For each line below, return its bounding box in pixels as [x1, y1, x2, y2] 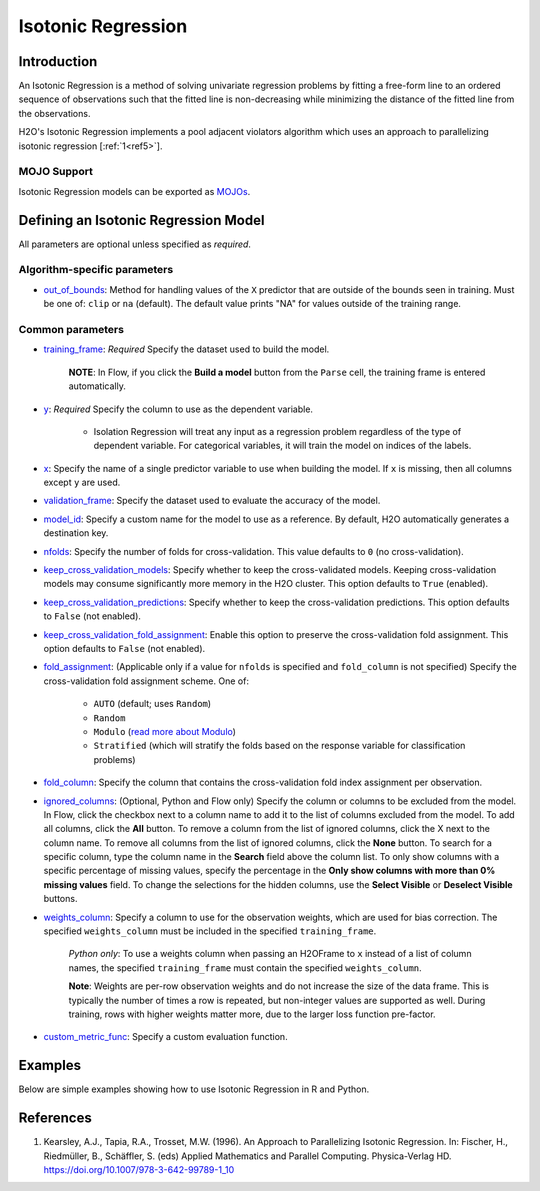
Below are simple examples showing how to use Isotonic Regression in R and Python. [18, 1083, 370, 1095]
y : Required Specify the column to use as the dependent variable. [43, 403, 314, 415]
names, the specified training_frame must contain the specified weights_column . [68, 961, 422, 974]
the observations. [18, 107, 91, 119]
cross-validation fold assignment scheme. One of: [43, 675, 250, 687]
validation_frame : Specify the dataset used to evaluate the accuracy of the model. [43, 495, 381, 507]
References [18, 1110, 92, 1127]
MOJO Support [18, 165, 94, 179]
